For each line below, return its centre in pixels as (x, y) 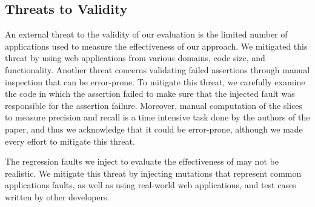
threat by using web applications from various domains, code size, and (135, 58)
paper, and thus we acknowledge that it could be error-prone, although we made (154, 129)
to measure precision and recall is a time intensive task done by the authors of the (157, 117)
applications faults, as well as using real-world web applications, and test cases (151, 185)
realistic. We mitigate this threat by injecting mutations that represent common (153, 173)
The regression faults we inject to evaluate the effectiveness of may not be (142, 161)
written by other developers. (57, 196)
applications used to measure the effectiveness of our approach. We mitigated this (156, 46)
